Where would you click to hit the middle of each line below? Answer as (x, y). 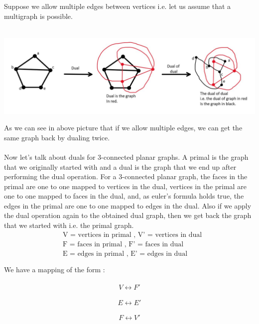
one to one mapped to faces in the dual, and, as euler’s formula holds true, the (124, 196)
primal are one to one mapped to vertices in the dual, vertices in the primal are (125, 186)
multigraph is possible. (38, 16)
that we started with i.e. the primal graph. (69, 225)
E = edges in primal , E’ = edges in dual (125, 254)
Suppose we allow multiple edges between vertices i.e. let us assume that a (118, 6)
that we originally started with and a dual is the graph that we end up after (120, 166)
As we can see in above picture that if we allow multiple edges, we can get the (123, 128)
